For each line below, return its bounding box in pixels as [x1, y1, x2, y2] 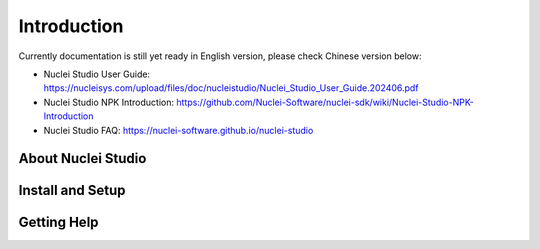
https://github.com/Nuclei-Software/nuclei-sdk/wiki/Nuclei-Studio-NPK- [176, 96, 475, 108]
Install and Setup [18, 182, 126, 199]
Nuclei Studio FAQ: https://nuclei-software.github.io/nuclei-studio [43, 124, 314, 136]
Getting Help [18, 214, 99, 231]
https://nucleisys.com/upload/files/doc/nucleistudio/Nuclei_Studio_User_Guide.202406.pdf [43, 82, 419, 94]
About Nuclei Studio [18, 150, 147, 167]
